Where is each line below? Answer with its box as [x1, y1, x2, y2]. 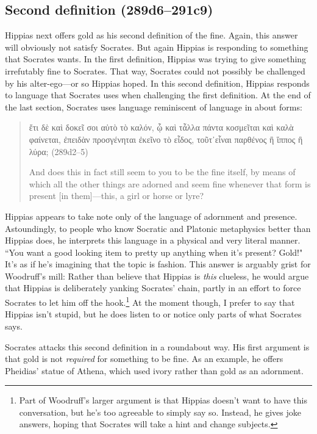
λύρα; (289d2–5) [29, 145, 88, 157]
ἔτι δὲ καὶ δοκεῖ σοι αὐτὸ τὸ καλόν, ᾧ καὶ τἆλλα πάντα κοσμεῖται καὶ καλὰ [29, 121, 294, 134]
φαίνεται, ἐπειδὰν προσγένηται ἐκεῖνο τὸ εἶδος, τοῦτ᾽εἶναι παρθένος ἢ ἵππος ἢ [29, 132, 303, 145]
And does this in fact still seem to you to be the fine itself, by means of [29, 165, 296, 178]
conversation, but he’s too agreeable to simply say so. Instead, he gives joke [19, 405, 301, 418]
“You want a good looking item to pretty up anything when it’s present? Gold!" [5, 245, 303, 258]
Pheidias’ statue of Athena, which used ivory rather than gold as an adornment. [5, 364, 304, 377]
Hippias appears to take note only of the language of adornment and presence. [5, 209, 297, 222]
